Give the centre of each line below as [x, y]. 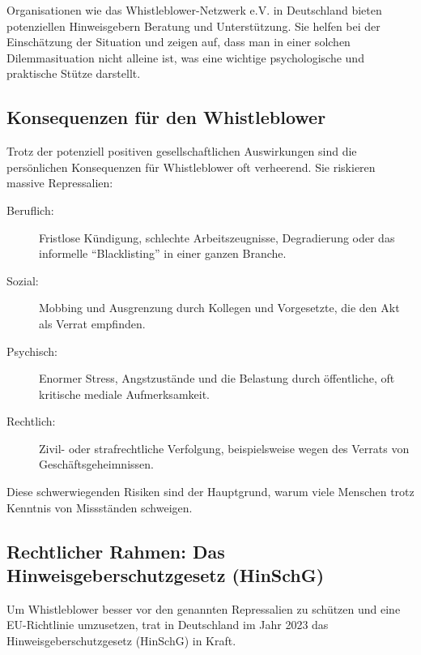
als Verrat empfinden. [92, 323]
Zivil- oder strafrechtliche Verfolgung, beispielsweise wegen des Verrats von [224, 448]
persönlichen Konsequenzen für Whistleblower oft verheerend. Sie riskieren [191, 167]
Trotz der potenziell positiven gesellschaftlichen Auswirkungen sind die [182, 151]
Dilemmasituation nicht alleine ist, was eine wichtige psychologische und [185, 57]
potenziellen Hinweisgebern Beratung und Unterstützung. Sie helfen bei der [193, 26]
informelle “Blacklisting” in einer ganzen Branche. [163, 253]
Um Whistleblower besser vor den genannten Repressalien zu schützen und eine [204, 608]
